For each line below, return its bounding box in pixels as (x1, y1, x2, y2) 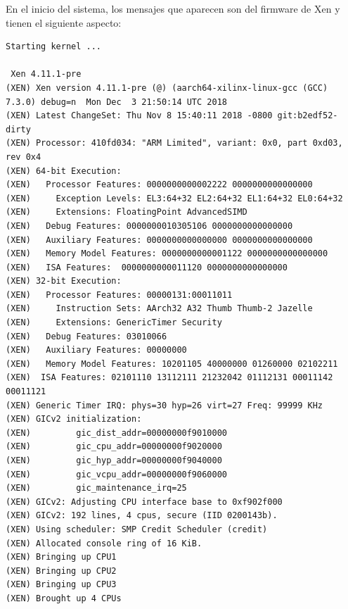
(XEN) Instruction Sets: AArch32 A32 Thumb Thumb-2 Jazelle (6, 303, 313, 314)
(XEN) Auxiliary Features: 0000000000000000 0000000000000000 (6, 234, 313, 245)
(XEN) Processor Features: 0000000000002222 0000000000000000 (6, 180, 313, 190)
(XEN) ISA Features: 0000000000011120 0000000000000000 (6, 262, 288, 272)
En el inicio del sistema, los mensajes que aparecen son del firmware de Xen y (6, 1, 340, 15)
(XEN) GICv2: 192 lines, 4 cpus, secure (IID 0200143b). (6, 510, 278, 521)
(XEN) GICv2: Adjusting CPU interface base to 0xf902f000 (6, 496, 283, 507)
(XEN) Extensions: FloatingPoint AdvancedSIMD (6, 207, 247, 218)
